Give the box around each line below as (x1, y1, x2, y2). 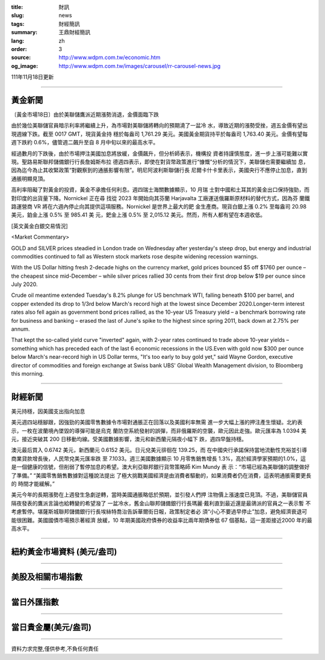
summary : (11, 29, 38, 36)
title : (11, 4, 23, 10)
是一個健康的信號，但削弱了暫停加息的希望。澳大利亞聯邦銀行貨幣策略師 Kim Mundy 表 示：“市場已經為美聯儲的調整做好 (11, 463, 310, 471)
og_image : (11, 62, 39, 69)
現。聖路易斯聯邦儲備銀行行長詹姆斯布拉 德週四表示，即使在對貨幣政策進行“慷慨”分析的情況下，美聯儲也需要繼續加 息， (11, 158, 309, 165)
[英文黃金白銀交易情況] (11, 222, 69, 230)
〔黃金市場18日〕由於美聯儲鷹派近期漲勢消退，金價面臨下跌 (11, 111, 159, 118)
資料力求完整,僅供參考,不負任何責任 (11, 645, 99, 652)
